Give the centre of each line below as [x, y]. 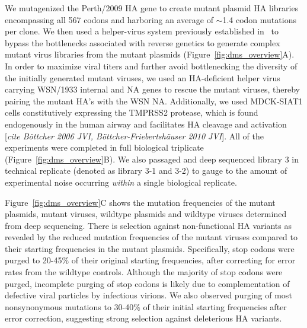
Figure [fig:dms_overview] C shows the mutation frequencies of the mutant [140, 202]
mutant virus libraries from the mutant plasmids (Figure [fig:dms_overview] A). [150, 54]
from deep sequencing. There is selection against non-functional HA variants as [148, 225]
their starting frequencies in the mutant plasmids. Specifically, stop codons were [150, 248]
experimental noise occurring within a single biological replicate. [121, 182]
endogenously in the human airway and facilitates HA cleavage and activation [146, 124]
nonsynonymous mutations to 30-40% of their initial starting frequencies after [146, 306]
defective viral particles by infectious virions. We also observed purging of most [148, 295]
